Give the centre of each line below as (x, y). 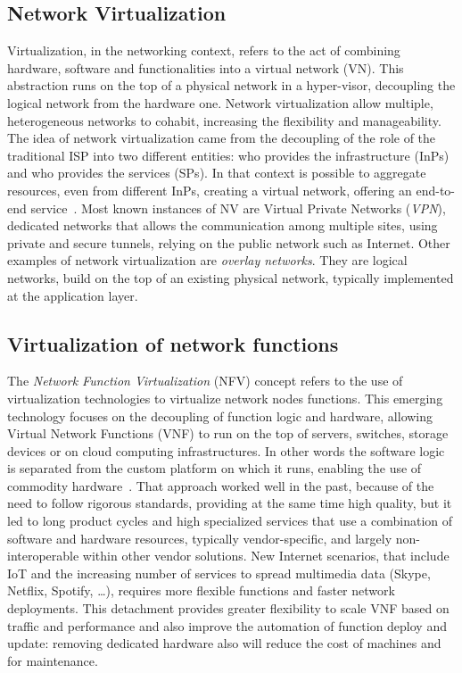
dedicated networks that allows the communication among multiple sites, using (223, 225)
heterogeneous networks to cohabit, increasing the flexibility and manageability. (224, 120)
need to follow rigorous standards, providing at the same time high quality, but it (230, 503)
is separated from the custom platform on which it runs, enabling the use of (214, 468)
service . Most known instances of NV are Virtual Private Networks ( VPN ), (238, 208)
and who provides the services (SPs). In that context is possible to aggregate (217, 173)
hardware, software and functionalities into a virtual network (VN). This (206, 67)
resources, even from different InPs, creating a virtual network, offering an (210, 190)
